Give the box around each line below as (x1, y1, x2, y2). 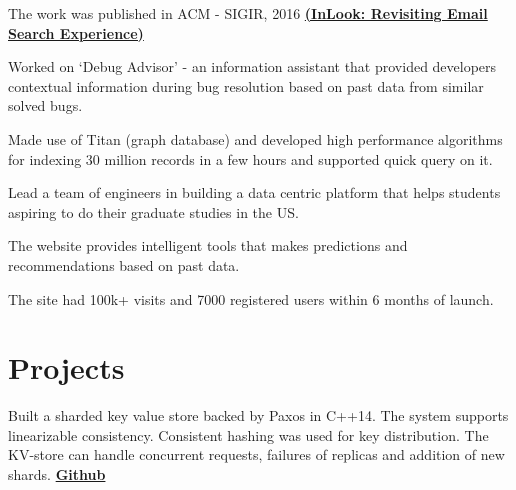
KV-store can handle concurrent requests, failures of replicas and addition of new (8, 444, 505, 465)
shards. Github (8, 464, 106, 485)
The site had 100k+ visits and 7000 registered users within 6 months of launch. (8, 288, 494, 309)
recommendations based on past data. (8, 254, 240, 275)
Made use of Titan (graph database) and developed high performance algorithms (8, 128, 503, 149)
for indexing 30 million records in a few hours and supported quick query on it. (8, 148, 493, 169)
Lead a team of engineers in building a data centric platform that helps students (8, 182, 501, 203)
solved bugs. (8, 95, 83, 116)
